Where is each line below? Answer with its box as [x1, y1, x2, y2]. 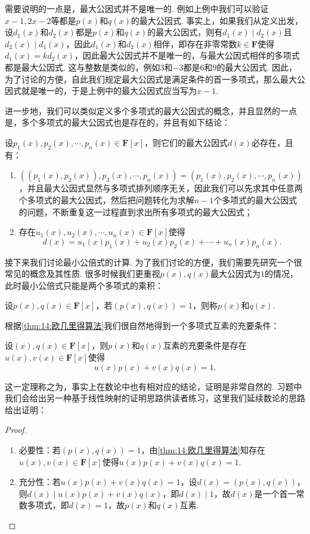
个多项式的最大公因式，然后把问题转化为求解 [18, 193, 194, 206]
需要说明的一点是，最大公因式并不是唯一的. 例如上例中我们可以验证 [5, 2, 269, 14]
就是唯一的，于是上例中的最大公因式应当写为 [21, 84, 197, 97]
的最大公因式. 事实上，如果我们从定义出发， [131, 14, 303, 26]
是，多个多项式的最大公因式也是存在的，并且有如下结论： [5, 116, 230, 129]
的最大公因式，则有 [147, 26, 223, 38]
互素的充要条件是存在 [163, 339, 247, 352]
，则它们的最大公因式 [144, 136, 228, 148]
